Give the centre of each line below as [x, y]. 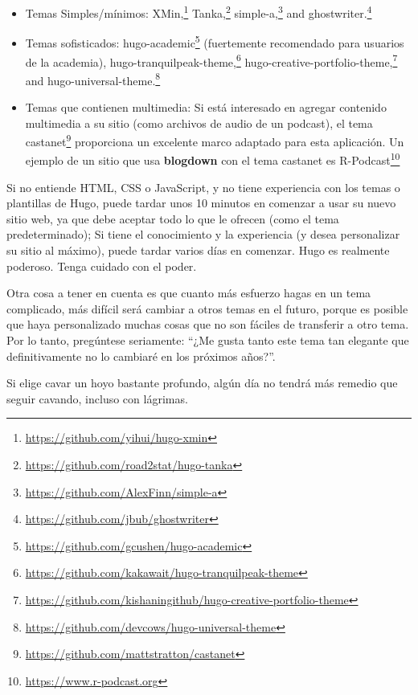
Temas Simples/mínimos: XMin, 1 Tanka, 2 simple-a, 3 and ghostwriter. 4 [199, 12]
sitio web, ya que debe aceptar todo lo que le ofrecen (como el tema [173, 218]
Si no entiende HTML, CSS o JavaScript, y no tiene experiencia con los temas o [203, 187]
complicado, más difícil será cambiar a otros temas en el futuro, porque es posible [207, 308]
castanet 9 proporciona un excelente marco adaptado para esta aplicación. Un [215, 140]
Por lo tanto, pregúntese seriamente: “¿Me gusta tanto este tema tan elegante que [208, 340]
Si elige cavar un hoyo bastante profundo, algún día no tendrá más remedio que [202, 383]
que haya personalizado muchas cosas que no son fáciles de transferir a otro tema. [208, 324]
